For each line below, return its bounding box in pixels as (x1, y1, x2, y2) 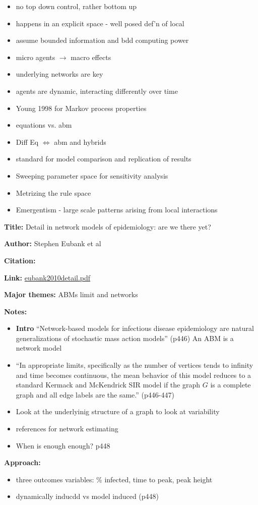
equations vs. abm (16, 120, 72, 130)
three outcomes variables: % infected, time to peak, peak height (16, 474, 213, 484)
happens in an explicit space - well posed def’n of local (16, 18, 184, 28)
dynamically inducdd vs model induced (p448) (16, 491, 159, 501)
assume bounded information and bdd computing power (16, 35, 189, 45)
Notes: (4, 306, 27, 316)
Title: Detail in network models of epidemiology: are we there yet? (4, 221, 211, 232)
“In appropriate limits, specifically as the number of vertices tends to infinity (16, 360, 253, 370)
